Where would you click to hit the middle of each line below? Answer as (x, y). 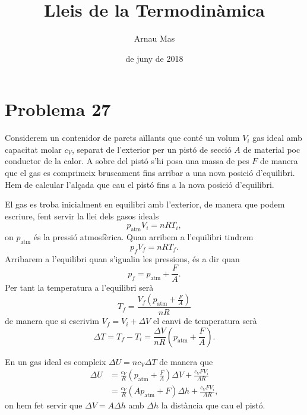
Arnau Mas (154, 38)
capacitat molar (33, 149)
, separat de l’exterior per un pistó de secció (151, 149)
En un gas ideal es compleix (56, 361)
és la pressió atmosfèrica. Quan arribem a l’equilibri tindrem (143, 237)
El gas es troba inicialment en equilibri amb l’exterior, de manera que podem (145, 204)
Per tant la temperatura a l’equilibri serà (79, 287)
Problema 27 (58, 109)
